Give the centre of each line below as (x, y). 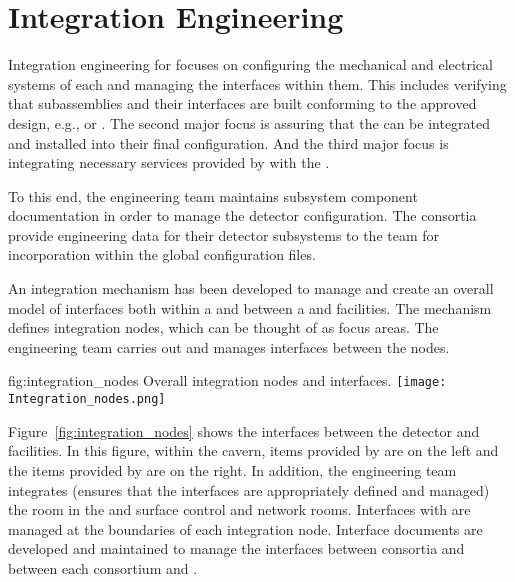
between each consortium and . (103, 567)
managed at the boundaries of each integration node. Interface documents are (245, 528)
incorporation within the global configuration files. (162, 254)
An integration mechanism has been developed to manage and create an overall (251, 288)
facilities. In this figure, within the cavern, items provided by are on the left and (253, 450)
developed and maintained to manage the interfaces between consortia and (236, 548)
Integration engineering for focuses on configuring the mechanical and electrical (250, 64)
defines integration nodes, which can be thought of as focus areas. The (223, 327)
